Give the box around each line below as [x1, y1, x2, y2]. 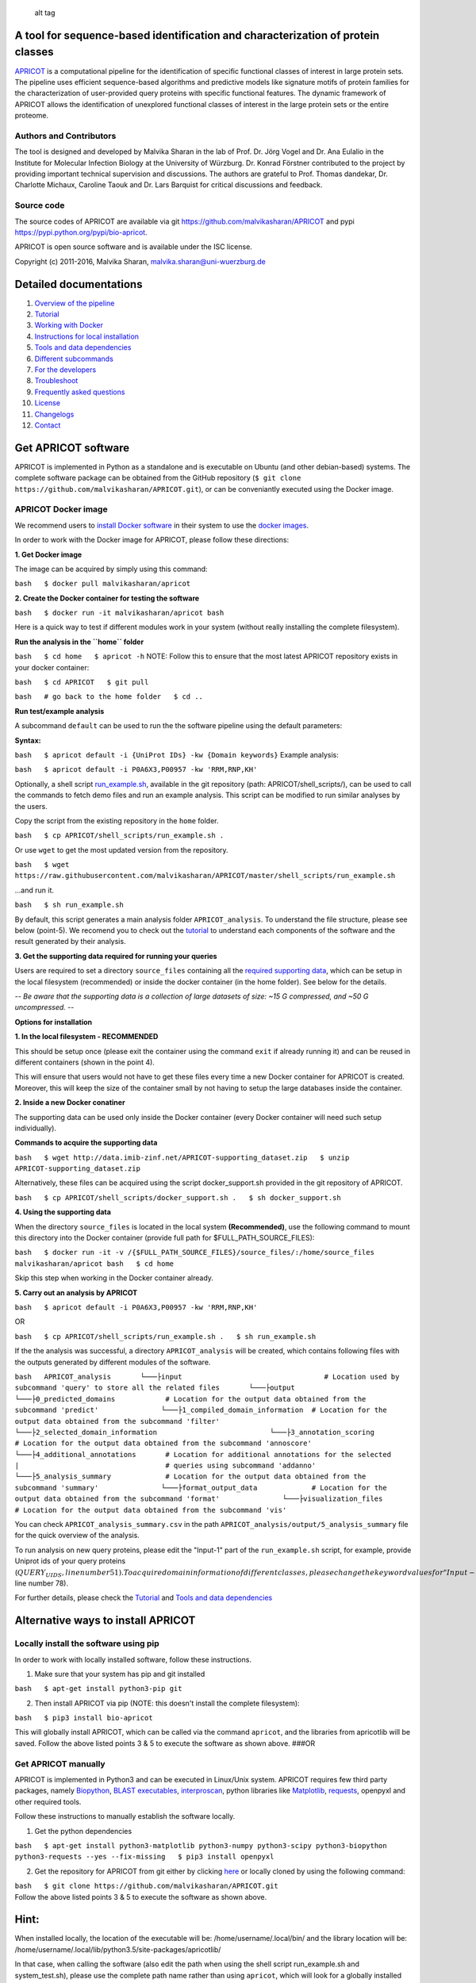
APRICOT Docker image [14, 504, 108, 515]
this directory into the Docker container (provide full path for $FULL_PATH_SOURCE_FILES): [14, 1233, 315, 1243]
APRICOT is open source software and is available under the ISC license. [14, 242, 253, 251]
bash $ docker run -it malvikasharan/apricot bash [14, 608, 225, 618]
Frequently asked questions [34, 387, 125, 397]
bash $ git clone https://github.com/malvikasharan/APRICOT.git [14, 1881, 279, 1891]
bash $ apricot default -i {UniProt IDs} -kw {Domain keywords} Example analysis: [14, 750, 339, 759]
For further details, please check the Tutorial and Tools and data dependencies [14, 1593, 273, 1602]
